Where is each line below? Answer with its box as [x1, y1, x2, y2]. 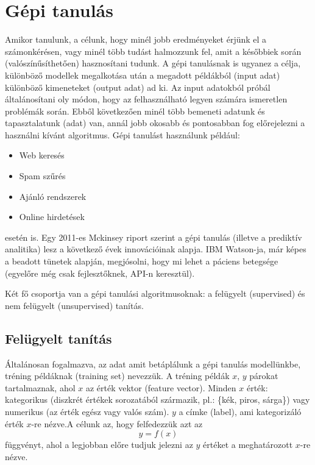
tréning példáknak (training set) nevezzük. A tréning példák [5, 369, 230, 382]
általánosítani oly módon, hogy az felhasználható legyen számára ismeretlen [5, 93, 288, 105]
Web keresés [19, 149, 65, 162]
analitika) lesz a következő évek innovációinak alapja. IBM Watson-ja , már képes [5, 243, 306, 255]
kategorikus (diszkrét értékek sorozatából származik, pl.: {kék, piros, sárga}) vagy [5, 393, 310, 406]
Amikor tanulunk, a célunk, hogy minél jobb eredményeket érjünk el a [5, 33, 267, 46]
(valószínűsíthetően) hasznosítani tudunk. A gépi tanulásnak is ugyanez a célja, [5, 57, 301, 69]
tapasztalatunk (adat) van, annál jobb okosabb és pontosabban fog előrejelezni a [5, 116, 305, 129]
